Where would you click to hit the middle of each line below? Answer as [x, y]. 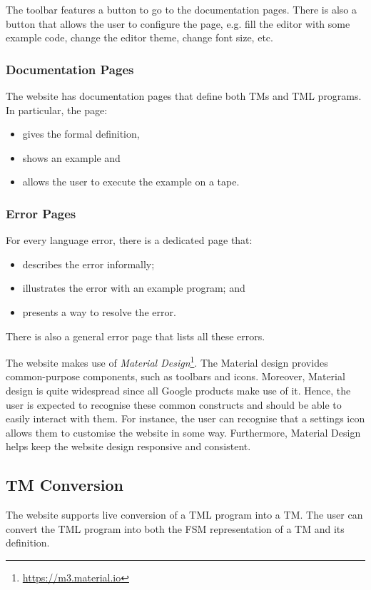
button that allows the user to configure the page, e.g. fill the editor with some [178, 23]
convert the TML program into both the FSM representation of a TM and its [175, 528]
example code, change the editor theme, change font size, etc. [139, 37]
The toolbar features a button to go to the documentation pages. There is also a [181, 9]
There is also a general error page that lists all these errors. [136, 336]
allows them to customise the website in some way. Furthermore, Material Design [183, 432]
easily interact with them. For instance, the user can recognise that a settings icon [185, 418]
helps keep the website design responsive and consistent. [128, 446]
